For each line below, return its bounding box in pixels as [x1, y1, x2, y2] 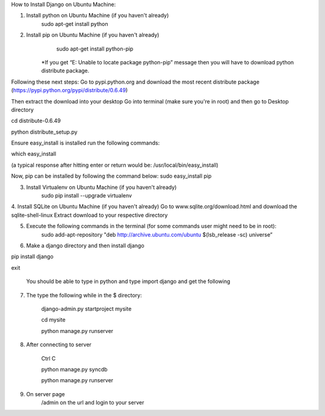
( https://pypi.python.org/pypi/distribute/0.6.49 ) [11, 87, 128, 94]
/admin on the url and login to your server [41, 399, 144, 406]
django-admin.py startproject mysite [41, 305, 132, 312]
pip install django [11, 253, 54, 260]
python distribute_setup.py [11, 128, 78, 135]
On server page [26, 390, 66, 397]
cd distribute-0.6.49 [11, 117, 61, 125]
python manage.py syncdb [41, 365, 108, 373]
